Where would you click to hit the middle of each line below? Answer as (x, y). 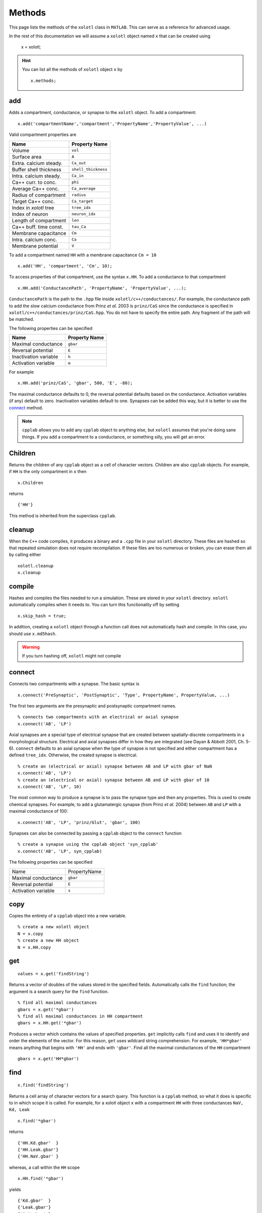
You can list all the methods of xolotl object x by (72, 69)
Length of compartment (39, 220)
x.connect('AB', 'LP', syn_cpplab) (60, 851)
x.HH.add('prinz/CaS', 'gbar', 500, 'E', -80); (75, 383)
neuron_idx (83, 214)
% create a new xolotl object (54, 927)
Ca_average (83, 189)
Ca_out (79, 163)
